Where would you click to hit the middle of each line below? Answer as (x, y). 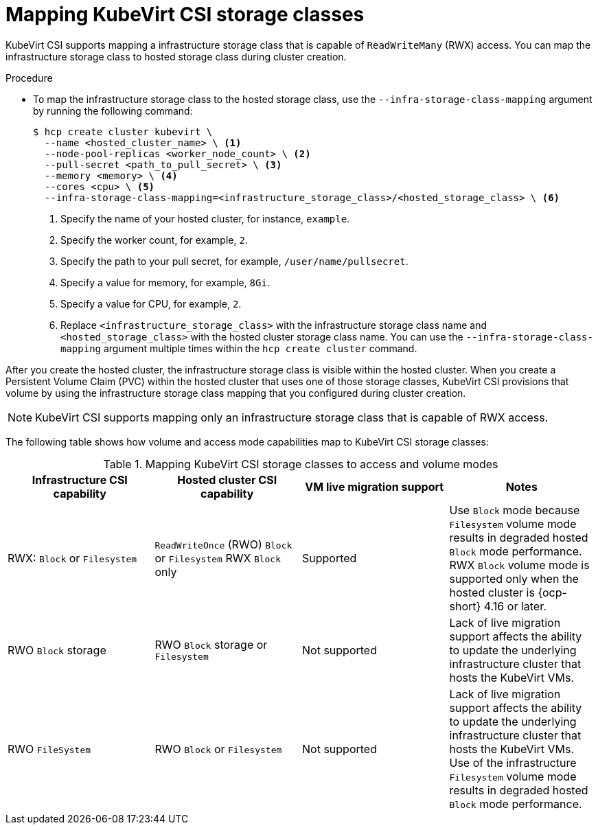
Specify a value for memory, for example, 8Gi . (165, 282)
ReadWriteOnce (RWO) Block (223, 544)
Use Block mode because (515, 510)
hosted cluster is (492, 592)
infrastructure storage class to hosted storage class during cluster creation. (176, 56)
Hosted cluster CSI (227, 480)
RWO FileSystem (49, 749)
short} (465, 606)
